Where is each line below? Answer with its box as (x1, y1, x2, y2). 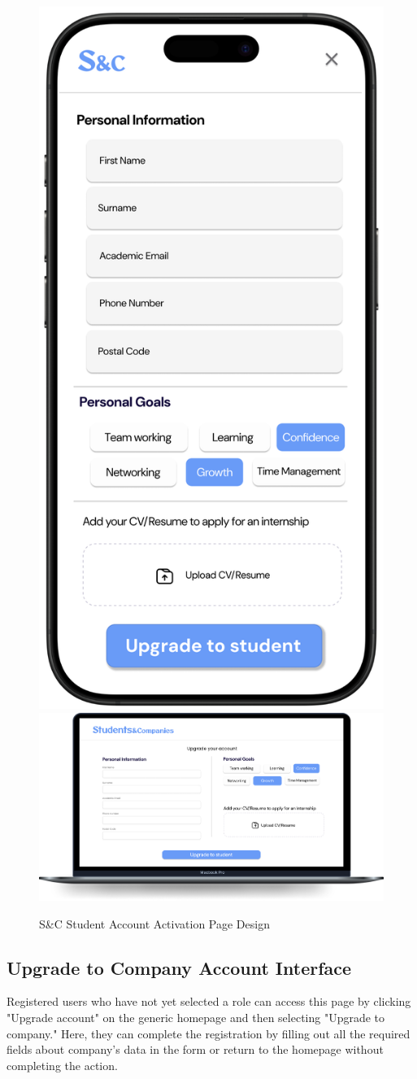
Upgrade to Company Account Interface (7, 954, 352, 980)
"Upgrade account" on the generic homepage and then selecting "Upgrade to (7, 1009, 385, 1026)
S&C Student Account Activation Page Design (39, 915, 270, 932)
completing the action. (7, 1056, 118, 1073)
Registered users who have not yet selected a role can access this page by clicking (7, 993, 411, 1010)
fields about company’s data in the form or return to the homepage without (7, 1041, 384, 1058)
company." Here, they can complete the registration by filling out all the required (7, 1024, 410, 1042)
